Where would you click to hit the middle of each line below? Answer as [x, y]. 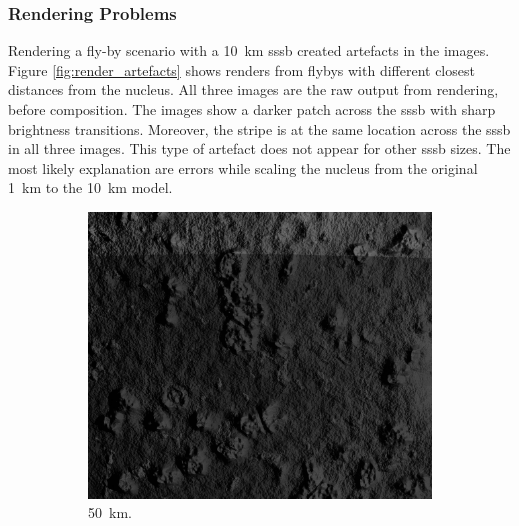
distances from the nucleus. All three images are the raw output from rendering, [253, 89]
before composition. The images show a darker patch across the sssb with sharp [252, 109]
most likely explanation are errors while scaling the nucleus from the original [243, 167]
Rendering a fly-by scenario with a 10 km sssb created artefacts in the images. [249, 50]
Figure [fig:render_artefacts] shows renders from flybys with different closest [241, 69]
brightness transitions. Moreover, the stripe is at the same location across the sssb [259, 128]
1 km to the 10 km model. [90, 187]
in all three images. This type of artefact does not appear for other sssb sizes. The [259, 148]
